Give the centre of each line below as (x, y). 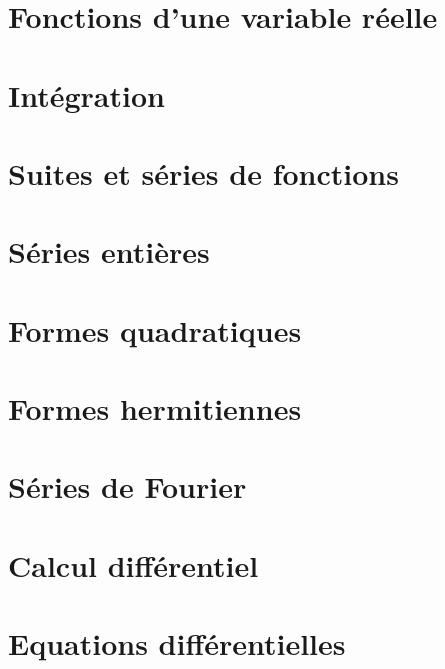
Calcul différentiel (133, 564)
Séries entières (109, 251)
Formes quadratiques (155, 329)
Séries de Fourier (127, 486)
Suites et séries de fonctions (203, 172)
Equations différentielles (177, 643)
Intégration (86, 94)
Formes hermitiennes (155, 408)
